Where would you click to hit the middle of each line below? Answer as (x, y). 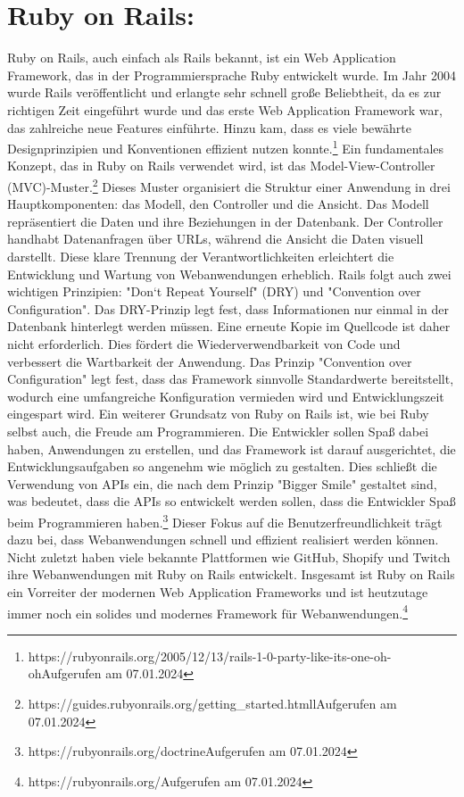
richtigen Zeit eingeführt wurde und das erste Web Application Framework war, (225, 109)
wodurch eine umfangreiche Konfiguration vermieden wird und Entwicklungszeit (226, 396)
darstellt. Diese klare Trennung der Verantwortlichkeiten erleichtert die (201, 256)
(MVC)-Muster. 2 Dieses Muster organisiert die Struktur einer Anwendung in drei (229, 185)
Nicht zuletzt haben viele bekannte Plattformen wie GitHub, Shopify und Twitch (229, 556)
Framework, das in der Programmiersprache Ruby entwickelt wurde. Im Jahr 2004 (232, 75)
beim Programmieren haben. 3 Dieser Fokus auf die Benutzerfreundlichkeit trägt (225, 520)
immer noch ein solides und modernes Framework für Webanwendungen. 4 (208, 611)
